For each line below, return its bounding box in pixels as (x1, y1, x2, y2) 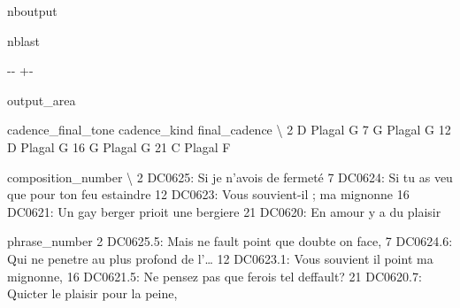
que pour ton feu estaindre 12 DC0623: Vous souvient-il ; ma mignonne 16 (7, 185, 410, 204)
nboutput (7, 2, 57, 19)
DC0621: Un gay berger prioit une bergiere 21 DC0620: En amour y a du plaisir (7, 202, 441, 220)
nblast (7, 31, 41, 50)
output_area (7, 90, 76, 109)
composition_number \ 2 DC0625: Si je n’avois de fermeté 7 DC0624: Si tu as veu (7, 167, 453, 186)
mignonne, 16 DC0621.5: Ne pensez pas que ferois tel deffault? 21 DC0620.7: (7, 266, 422, 285)
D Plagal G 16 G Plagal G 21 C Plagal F (7, 137, 231, 156)
